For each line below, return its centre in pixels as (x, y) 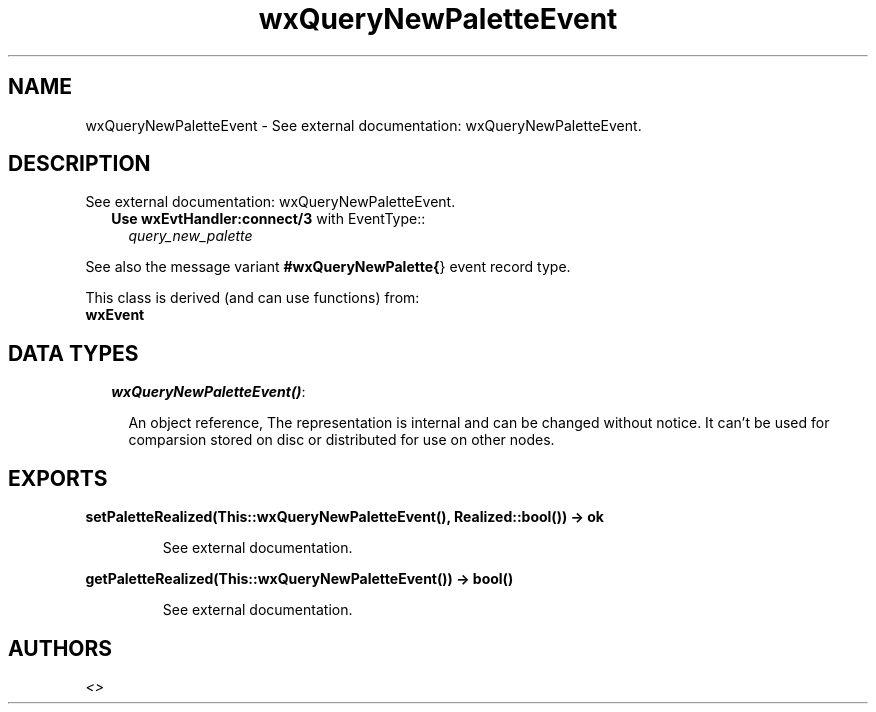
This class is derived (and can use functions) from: (252, 298)
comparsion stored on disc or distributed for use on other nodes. (341, 440)
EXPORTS (58, 478)
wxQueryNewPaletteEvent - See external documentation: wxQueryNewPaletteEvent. (363, 125)
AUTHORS (60, 648)
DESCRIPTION (79, 164)
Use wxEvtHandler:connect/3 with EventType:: (268, 219)
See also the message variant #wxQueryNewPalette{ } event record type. (328, 267)
